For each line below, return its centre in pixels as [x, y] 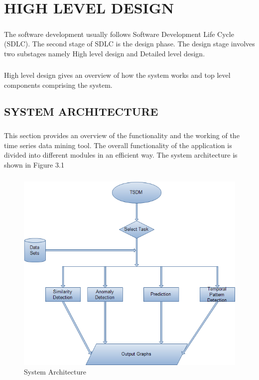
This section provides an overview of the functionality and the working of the [122, 135]
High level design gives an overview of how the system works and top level [117, 75]
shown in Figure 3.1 [34, 165]
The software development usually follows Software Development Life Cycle [119, 34]
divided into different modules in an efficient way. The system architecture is [121, 155]
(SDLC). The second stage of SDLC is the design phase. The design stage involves [129, 44]
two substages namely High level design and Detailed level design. [105, 53]
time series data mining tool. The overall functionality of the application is [118, 145]
